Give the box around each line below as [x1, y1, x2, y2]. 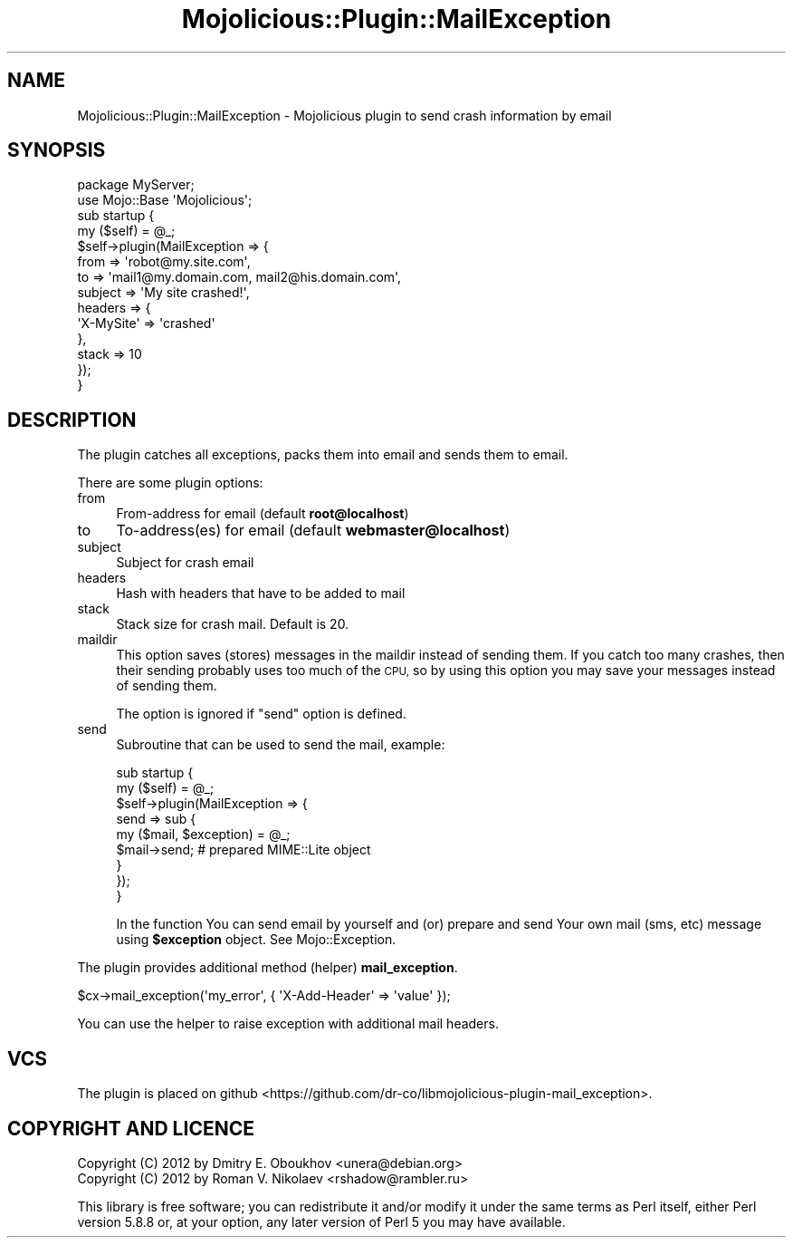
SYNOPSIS [7, 139, 106, 162]
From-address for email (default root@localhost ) [116, 506, 409, 522]
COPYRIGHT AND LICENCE [7, 1116, 254, 1140]
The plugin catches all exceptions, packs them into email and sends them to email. [77, 447, 568, 463]
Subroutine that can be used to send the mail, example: [116, 737, 445, 753]
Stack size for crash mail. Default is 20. [116, 616, 349, 632]
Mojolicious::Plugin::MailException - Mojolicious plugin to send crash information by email [77, 107, 612, 123]
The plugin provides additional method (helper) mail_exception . [77, 960, 458, 976]
